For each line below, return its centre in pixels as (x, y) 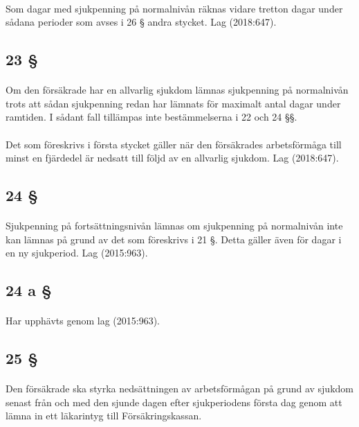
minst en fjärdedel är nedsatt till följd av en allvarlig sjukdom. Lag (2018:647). (172, 158)
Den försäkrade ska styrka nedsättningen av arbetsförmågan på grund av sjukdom (179, 389)
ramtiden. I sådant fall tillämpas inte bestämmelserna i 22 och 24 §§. (151, 117)
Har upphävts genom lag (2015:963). (83, 321)
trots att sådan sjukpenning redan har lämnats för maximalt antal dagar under (173, 103)
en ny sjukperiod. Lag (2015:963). (77, 253)
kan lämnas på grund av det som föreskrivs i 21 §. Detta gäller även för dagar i (174, 239)
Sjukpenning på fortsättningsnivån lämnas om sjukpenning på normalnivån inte (174, 226)
